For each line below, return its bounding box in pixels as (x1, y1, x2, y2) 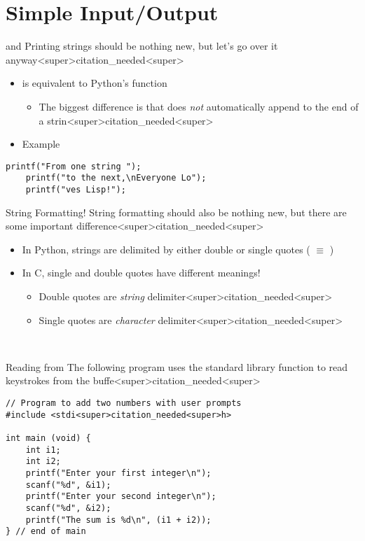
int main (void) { (6, 433, 91, 443)
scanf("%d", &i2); (25, 503, 111, 513)
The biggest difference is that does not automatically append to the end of (39, 99, 359, 113)
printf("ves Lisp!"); (25, 185, 126, 195)
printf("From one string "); (6, 161, 142, 171)
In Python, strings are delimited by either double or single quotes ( (22, 241, 310, 256)
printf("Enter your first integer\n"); (25, 468, 212, 478)
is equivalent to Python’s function (22, 76, 167, 90)
